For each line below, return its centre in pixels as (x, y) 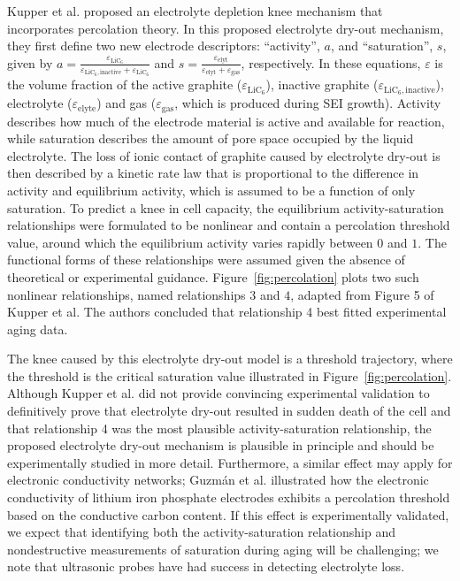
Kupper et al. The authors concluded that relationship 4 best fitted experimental (227, 312)
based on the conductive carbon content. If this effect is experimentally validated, (228, 514)
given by (30, 62)
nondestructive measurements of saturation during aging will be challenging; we (223, 549)
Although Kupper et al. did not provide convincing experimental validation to (218, 393)
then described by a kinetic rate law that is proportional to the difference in (213, 173)
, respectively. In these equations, (331, 62)
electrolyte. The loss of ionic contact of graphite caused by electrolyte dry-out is (224, 155)
